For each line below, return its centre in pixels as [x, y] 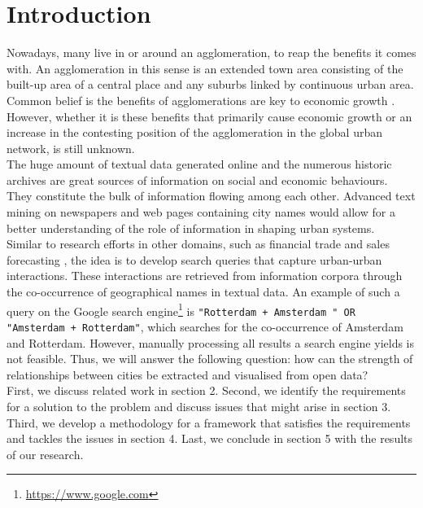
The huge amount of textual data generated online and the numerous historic [199, 164]
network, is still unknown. [71, 148]
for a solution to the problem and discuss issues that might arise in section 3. [199, 406]
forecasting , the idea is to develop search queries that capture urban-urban [194, 259]
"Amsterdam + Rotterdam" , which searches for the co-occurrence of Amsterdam [205, 326]
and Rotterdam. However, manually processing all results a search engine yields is [211, 342]
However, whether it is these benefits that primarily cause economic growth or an [209, 116]
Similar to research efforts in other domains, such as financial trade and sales [198, 244]
